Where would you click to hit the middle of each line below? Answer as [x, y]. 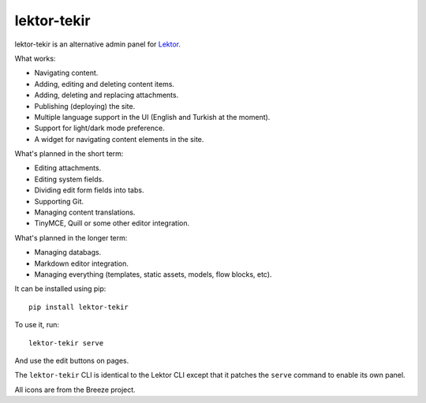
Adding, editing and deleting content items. [105, 84]
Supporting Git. [59, 201]
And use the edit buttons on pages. [72, 360]
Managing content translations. [85, 212]
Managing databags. [68, 252]
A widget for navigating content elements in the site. [119, 139]
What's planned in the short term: [69, 154]
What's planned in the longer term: [71, 237]
